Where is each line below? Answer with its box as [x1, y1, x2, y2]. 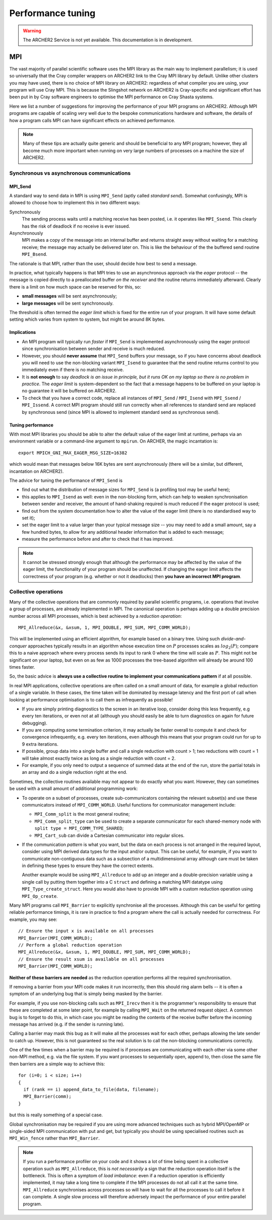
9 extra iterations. [22, 741, 59, 747]
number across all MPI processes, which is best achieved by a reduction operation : [9, 613, 182, 619]
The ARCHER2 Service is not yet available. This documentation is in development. [23, 37, 193, 43]
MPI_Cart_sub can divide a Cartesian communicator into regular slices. [34, 832, 185, 838]
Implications [9, 329, 36, 335]
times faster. [9, 664, 35, 670]
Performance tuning [9, 8, 96, 19]
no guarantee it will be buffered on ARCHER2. [22, 388, 117, 394]
